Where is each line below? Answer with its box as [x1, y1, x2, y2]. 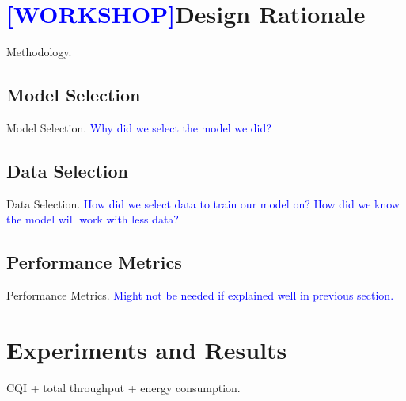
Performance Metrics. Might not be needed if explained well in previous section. [6, 287, 394, 304]
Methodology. [6, 44, 72, 60]
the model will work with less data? [6, 211, 179, 227]
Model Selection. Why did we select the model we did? [6, 119, 271, 136]
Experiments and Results [6, 333, 287, 365]
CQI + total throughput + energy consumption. [6, 379, 241, 395]
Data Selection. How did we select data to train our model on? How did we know [6, 195, 400, 212]
